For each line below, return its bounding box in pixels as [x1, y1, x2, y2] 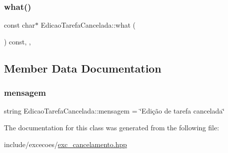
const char [4, 20, 35, 30]
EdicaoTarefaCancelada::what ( [41, 20, 136, 30]
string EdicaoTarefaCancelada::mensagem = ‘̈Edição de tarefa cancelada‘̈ [4, 106, 225, 116]
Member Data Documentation [4, 60, 162, 76]
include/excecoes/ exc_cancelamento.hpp [4, 139, 127, 149]
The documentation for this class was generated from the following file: [4, 122, 219, 132]
